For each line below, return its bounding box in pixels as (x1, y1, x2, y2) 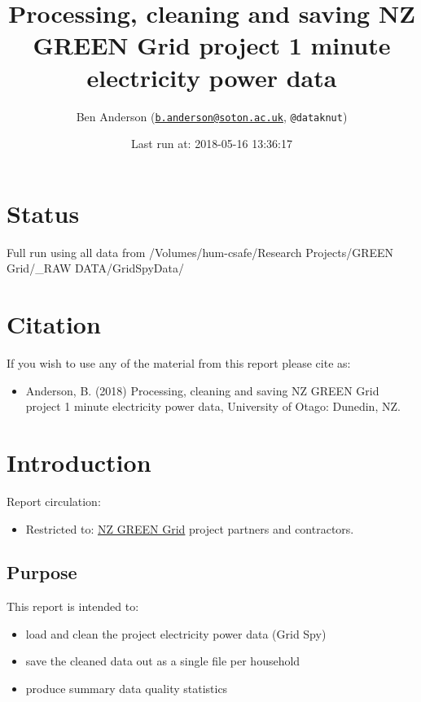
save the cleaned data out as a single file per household (25, 652, 300, 669)
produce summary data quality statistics (25, 680, 228, 697)
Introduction (7, 445, 151, 478)
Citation (7, 307, 101, 341)
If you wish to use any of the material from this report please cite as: (7, 355, 351, 371)
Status (7, 196, 80, 229)
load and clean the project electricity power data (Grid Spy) (25, 625, 327, 642)
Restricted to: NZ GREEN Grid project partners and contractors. (25, 520, 354, 537)
